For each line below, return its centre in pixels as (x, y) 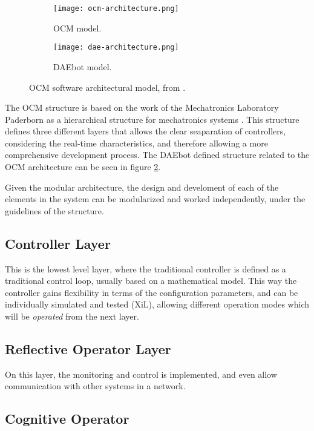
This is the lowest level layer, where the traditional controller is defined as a (146, 268)
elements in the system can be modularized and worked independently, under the (155, 199)
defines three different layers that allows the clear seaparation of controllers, (146, 131)
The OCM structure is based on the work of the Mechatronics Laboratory (142, 107)
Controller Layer (58, 243)
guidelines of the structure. (54, 210)
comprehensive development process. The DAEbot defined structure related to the (157, 155)
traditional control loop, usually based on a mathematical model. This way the (151, 281)
